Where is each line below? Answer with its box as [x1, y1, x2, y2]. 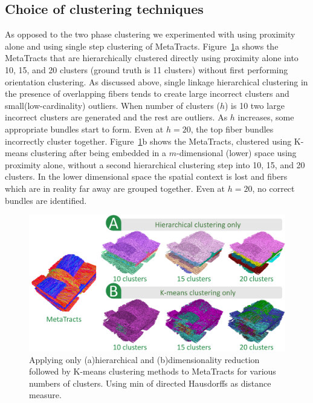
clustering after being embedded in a [30, 146, 167, 159]
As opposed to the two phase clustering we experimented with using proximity [5, 28, 295, 41]
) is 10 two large [225, 99, 285, 111]
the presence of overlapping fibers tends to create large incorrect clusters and [5, 87, 289, 100]
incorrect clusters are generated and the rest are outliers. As [5, 111, 228, 123]
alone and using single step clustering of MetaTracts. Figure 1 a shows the [5, 39, 279, 52]
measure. [29, 388, 62, 401]
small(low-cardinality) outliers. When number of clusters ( [5, 99, 220, 111]
